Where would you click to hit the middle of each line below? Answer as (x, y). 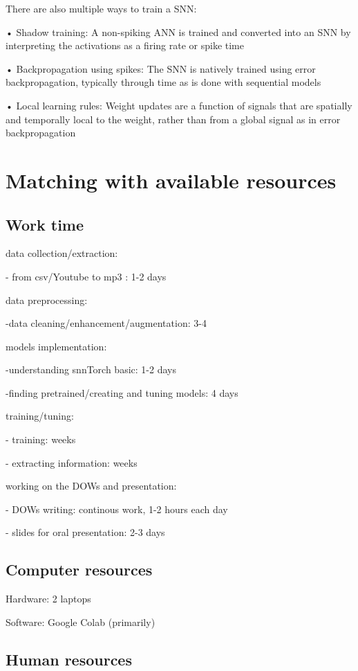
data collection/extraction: (62, 253)
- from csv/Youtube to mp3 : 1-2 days (86, 276)
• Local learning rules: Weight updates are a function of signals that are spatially (179, 105)
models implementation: (56, 346)
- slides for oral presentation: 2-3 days (85, 532)
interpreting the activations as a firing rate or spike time (125, 45)
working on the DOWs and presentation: (91, 486)
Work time (45, 224)
